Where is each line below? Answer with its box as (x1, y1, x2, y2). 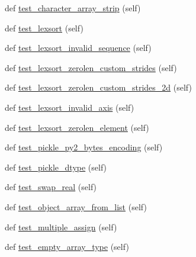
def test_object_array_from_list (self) (5, 200, 147, 213)
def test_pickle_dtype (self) (5, 160, 107, 173)
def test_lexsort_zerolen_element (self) (5, 121, 149, 133)
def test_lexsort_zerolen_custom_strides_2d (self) (5, 81, 192, 94)
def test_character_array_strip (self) (5, 2, 141, 14)
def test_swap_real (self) (5, 181, 97, 193)
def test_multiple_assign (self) (5, 220, 117, 233)
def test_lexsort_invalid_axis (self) (5, 101, 134, 113)
